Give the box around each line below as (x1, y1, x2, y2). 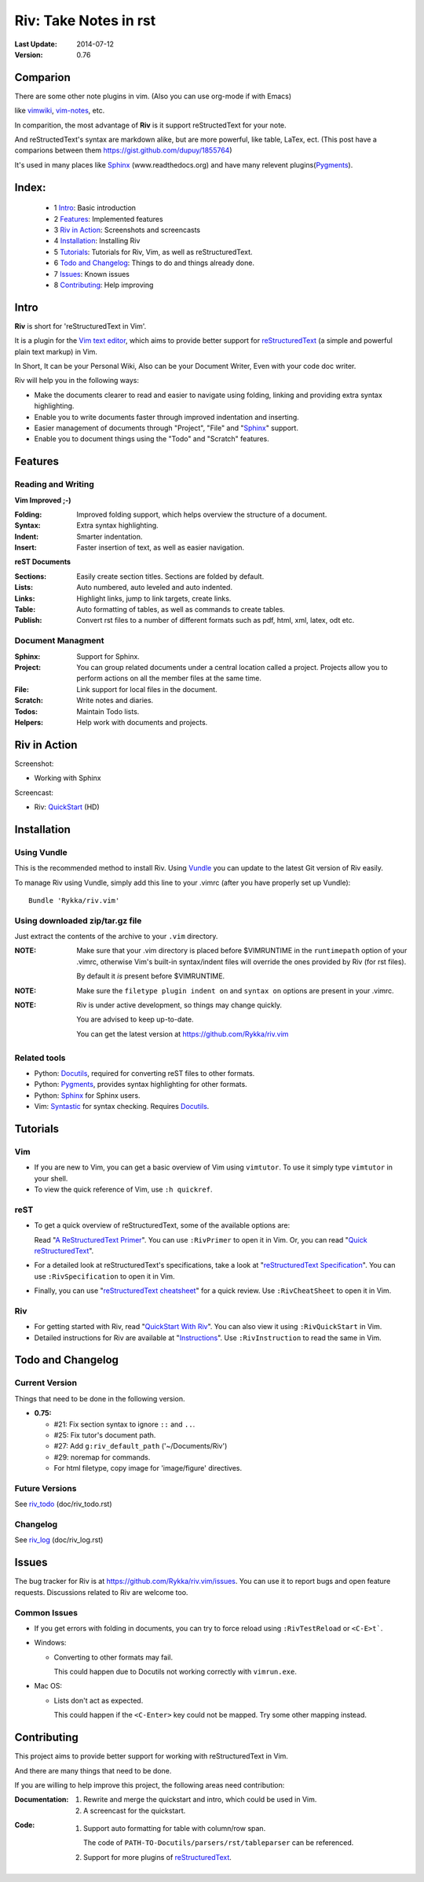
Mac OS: (34, 1681, 63, 1691)
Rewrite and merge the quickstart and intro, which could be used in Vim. (83, 1795, 317, 1804)
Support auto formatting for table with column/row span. (83, 1824, 266, 1833)
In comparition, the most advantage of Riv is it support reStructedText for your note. (14, 120, 287, 130)
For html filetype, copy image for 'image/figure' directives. (53, 1464, 243, 1473)
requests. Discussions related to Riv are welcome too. (14, 1587, 188, 1597)
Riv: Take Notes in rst (14, 12, 156, 29)
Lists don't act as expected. (53, 1696, 144, 1705)
